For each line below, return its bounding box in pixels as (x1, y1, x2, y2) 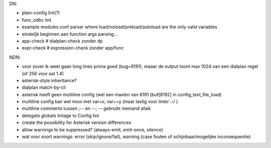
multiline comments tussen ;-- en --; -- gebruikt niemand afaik (22, 105, 151, 111)
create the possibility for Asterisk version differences (22, 119, 131, 125)
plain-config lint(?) (22, 10, 60, 16)
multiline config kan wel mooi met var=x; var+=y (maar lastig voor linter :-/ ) (22, 98, 178, 105)
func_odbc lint (22, 17, 52, 23)
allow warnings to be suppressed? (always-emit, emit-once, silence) (22, 126, 163, 132)
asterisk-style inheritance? (22, 77, 77, 83)
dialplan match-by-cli (22, 84, 66, 90)
